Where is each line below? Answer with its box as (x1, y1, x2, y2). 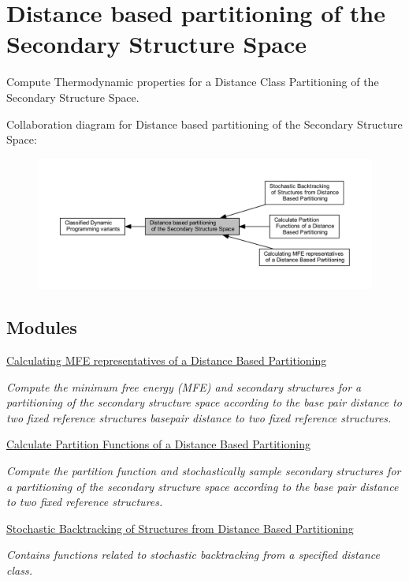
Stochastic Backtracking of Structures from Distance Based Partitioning (6, 519, 354, 536)
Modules (6, 315, 77, 339)
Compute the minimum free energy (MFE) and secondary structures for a (6, 378, 362, 395)
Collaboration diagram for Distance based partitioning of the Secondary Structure (6, 115, 403, 132)
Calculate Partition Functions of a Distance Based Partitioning (6, 436, 310, 452)
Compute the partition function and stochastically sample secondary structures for (6, 463, 401, 479)
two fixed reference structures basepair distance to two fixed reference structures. (6, 409, 392, 425)
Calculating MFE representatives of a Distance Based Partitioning (6, 352, 327, 369)
